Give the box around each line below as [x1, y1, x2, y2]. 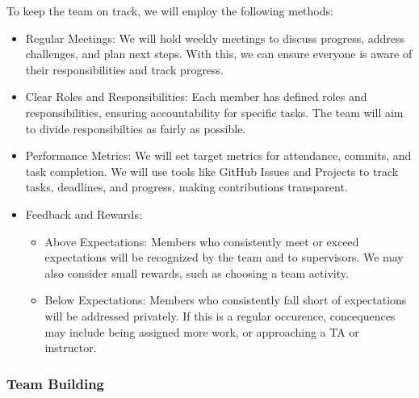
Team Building [6, 373, 105, 393]
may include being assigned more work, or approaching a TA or [44, 323, 359, 340]
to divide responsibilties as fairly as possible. [25, 119, 246, 136]
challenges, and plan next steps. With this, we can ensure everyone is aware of [25, 45, 413, 62]
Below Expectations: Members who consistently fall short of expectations [44, 291, 407, 308]
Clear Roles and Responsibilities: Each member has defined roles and [25, 88, 367, 105]
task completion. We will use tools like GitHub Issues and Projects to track [25, 162, 399, 179]
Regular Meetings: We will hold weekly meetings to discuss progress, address [25, 29, 405, 46]
